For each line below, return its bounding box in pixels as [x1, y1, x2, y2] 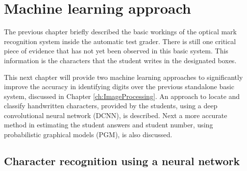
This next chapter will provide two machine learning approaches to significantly [4, 72, 243, 82]
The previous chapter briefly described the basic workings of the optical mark [4, 26, 237, 37]
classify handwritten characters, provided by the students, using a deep [4, 100, 218, 111]
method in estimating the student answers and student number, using [4, 120, 213, 130]
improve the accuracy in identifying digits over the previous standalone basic [4, 81, 234, 92]
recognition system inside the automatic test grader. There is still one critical [4, 36, 236, 46]
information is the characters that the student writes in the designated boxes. [4, 55, 237, 65]
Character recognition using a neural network [4, 153, 240, 169]
